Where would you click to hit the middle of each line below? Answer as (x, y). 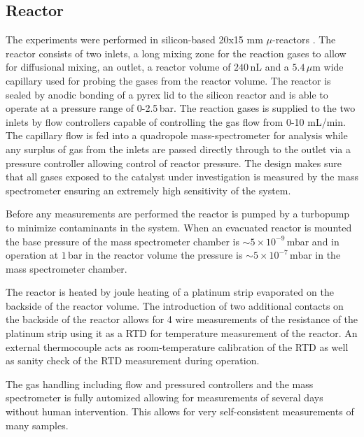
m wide (328, 67)
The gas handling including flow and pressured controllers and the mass (160, 384)
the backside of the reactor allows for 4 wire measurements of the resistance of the (182, 319)
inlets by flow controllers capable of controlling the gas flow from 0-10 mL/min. (176, 121)
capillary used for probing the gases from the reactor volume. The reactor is (168, 80)
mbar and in (313, 241)
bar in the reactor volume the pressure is (155, 255)
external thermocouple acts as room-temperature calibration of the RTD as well (177, 346)
